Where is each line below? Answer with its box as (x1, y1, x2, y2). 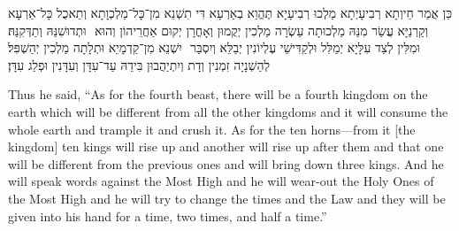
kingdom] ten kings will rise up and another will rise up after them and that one (8, 137, 444, 156)
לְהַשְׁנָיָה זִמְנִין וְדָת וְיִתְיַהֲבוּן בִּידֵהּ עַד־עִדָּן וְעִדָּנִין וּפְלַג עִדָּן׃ (8, 55, 271, 73)
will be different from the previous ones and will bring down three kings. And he (8, 154, 444, 173)
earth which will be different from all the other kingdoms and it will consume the (8, 102, 448, 120)
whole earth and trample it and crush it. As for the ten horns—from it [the (8, 119, 416, 138)
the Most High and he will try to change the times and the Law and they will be (8, 189, 446, 207)
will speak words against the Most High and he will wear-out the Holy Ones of (8, 172, 434, 190)
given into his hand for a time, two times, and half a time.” (8, 206, 327, 225)
